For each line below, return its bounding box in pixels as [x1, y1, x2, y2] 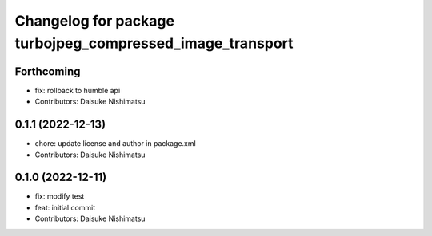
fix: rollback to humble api [34, 85, 121, 95]
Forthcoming [14, 65, 81, 78]
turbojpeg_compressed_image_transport [14, 34, 294, 52]
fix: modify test [34, 191, 85, 201]
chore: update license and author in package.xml [34, 139, 196, 148]
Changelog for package [14, 12, 175, 29]
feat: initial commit [34, 203, 96, 212]
